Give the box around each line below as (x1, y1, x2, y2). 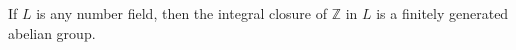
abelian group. (8, 22, 96, 43)
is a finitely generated (376, 3, 509, 23)
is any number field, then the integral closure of (36, 3, 327, 23)
